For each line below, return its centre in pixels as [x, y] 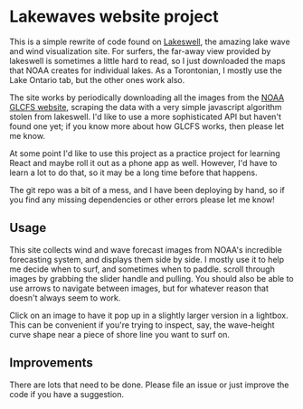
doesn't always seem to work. [65, 297]
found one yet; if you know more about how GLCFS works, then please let [147, 126]
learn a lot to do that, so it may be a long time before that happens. [133, 172]
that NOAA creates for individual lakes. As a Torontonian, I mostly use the [146, 70]
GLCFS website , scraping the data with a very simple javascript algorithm [146, 107]
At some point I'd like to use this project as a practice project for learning [145, 153]
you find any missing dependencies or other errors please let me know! [142, 200]
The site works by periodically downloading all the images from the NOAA [147, 98]
